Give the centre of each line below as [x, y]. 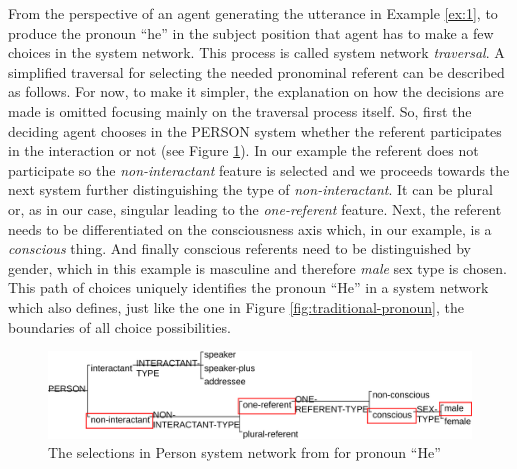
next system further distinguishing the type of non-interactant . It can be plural [250, 189]
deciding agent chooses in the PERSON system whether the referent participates [255, 130]
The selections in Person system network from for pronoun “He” [244, 452]
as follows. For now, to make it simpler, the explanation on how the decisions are [256, 91]
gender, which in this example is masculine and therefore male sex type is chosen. [257, 267]
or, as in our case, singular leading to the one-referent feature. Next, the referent [255, 208]
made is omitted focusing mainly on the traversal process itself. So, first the [240, 110]
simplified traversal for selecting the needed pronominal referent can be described [256, 71]
